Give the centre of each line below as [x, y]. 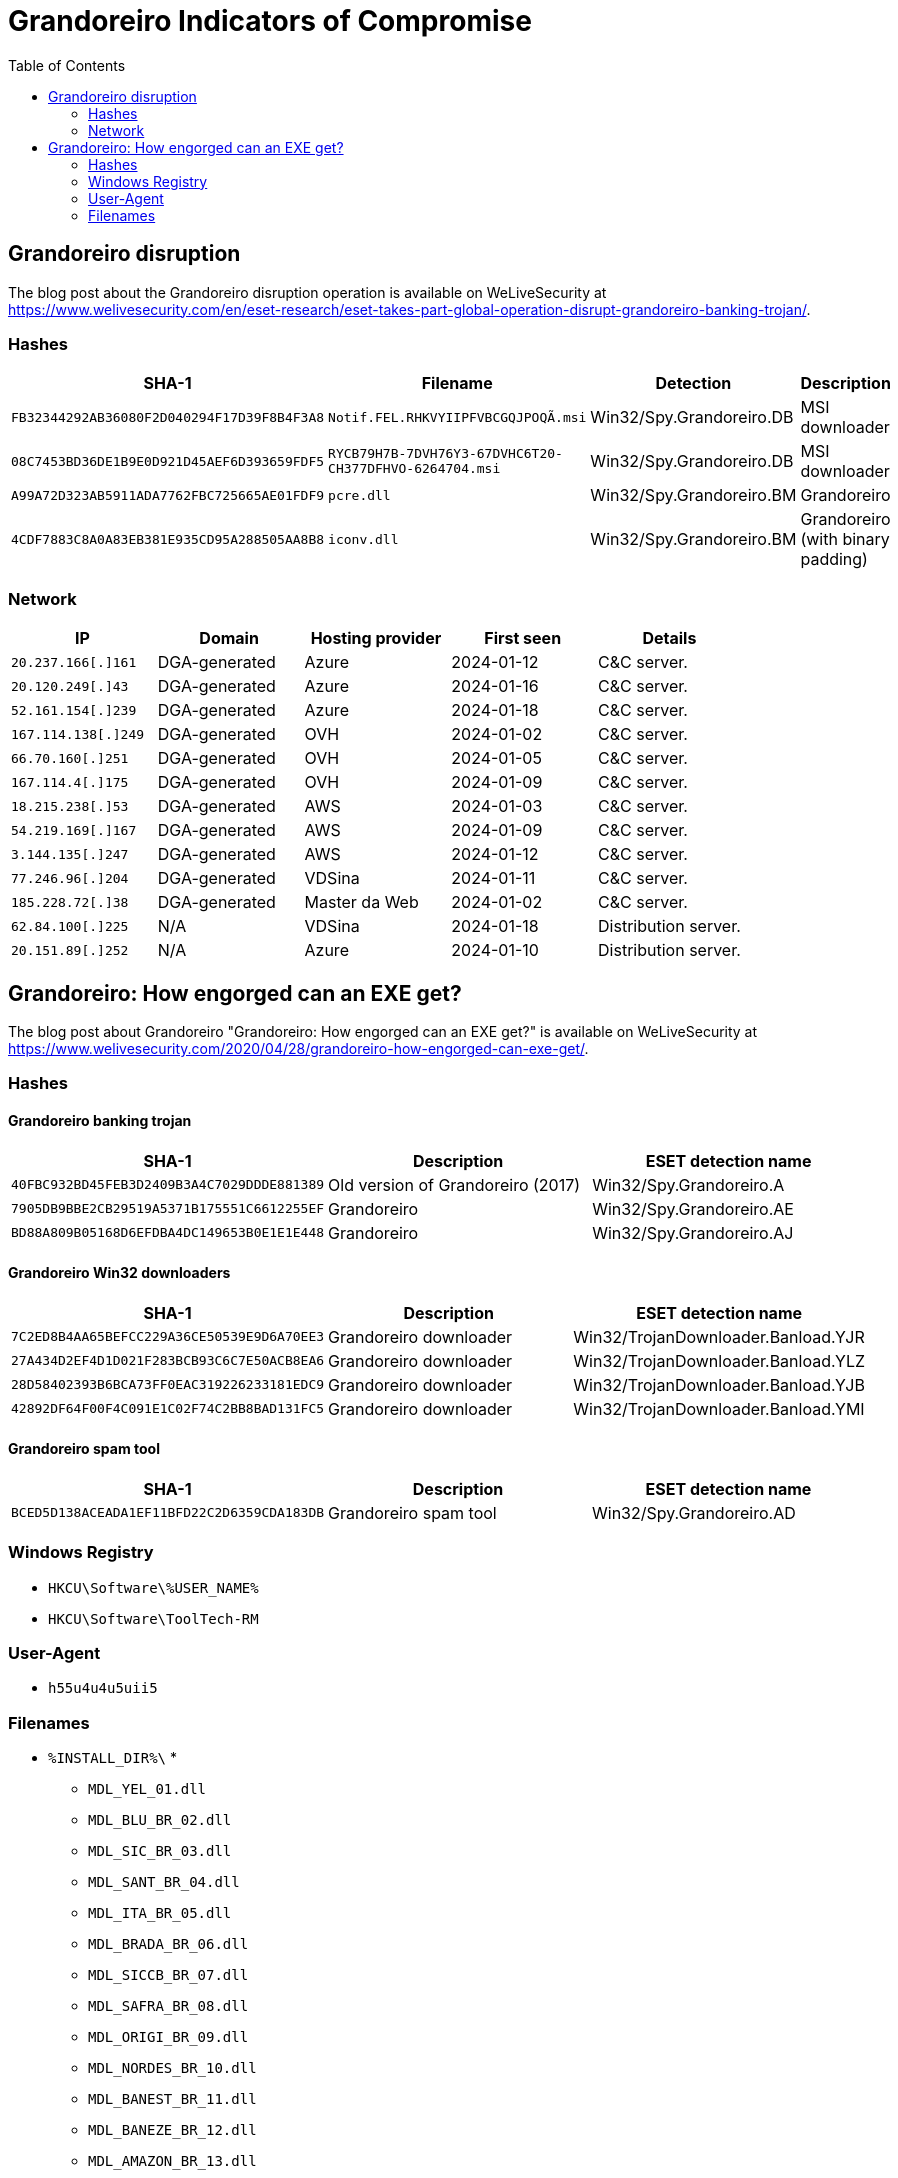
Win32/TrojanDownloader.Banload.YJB [719, 1384]
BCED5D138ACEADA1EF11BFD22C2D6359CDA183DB [168, 1513]
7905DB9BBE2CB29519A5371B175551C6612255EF [168, 1209]
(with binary [845, 539]
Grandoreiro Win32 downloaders [119, 1273]
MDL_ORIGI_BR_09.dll [168, 2037]
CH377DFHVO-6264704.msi [414, 469]
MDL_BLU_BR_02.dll [160, 1820]
